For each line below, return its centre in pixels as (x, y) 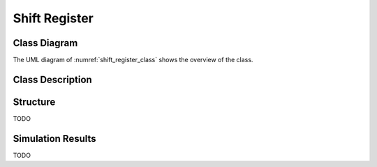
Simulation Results (55, 139)
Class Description (52, 79)
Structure (34, 102)
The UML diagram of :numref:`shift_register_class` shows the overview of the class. (133, 60)
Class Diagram (45, 43)
